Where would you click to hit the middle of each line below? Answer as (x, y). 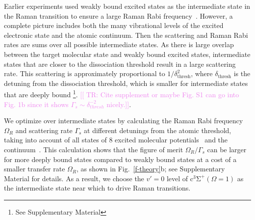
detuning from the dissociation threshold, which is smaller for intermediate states (126, 83)
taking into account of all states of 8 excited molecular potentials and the (116, 140)
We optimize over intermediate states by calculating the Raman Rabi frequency (124, 121)
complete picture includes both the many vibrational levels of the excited (114, 25)
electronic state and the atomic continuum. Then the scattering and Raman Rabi (126, 35)
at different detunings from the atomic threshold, (158, 130)
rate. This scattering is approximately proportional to (85, 73)
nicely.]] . (119, 104)
